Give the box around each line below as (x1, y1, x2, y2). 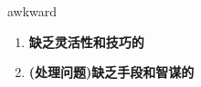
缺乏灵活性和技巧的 (28, 32, 144, 51)
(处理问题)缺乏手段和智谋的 (28, 63, 195, 82)
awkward (7, 2, 58, 20)
